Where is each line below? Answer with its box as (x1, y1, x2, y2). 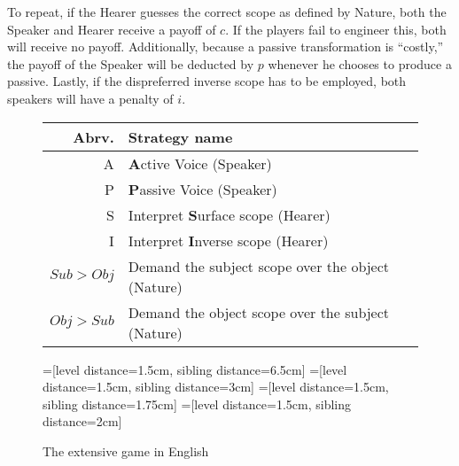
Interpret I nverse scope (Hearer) (128, 229, 329, 251)
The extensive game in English (43, 441, 209, 460)
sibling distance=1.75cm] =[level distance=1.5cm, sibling (43, 394, 351, 413)
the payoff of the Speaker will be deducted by (7, 54, 254, 73)
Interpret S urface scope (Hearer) (128, 204, 331, 225)
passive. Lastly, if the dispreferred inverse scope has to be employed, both (7, 72, 407, 90)
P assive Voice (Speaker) (128, 178, 277, 199)
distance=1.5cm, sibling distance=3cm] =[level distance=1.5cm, (43, 377, 389, 396)
